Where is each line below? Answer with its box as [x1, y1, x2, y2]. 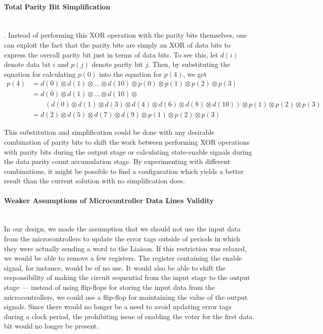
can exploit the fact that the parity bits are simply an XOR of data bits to [4, 39, 231, 50]
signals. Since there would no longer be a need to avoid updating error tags [4, 301, 232, 312]
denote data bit [4, 59, 51, 69]
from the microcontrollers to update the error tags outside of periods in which [4, 233, 240, 244]
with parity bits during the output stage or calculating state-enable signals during [4, 146, 252, 157]
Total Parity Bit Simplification [4, 1, 110, 11]
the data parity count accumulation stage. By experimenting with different [4, 156, 231, 167]
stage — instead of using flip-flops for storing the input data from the [4, 282, 215, 292]
